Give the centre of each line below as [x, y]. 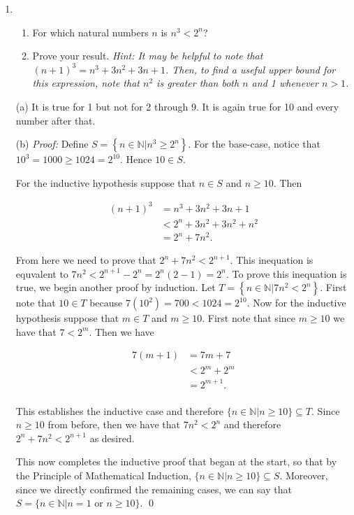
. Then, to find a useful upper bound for [250, 69]
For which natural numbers [90, 32]
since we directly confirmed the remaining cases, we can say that [154, 489]
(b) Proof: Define [52, 144]
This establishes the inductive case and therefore [119, 410]
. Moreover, [304, 475]
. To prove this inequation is [286, 273]
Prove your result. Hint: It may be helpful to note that [148, 56]
